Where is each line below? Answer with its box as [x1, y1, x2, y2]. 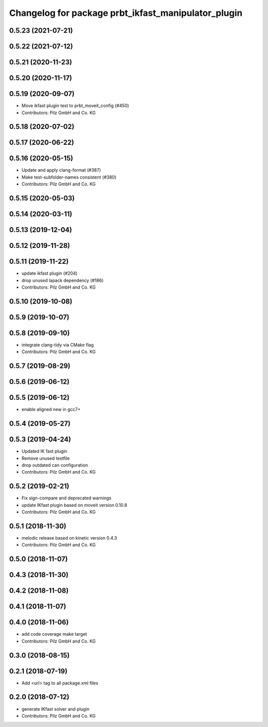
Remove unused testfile [21, 455, 70, 461]
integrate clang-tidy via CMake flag [21, 342, 94, 348]
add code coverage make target [21, 631, 87, 637]
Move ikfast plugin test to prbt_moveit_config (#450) [21, 103, 129, 109]
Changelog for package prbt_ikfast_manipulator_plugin [9, 7, 243, 18]
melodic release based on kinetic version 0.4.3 [21, 535, 117, 541]
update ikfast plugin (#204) [21, 270, 78, 276]
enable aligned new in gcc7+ [21, 407, 81, 413]
